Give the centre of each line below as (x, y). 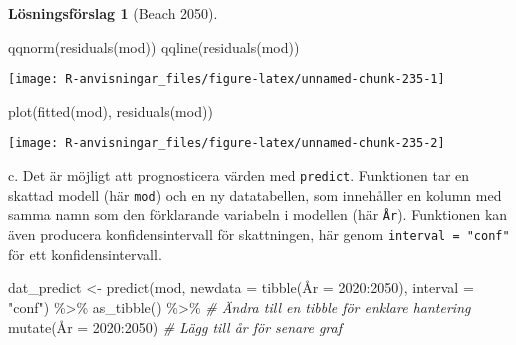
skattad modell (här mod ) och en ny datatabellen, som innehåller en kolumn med (255, 194)
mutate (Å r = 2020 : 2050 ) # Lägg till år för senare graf (175, 326)
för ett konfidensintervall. (85, 253)
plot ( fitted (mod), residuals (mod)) (110, 110)
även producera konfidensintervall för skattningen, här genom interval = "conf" (259, 234)
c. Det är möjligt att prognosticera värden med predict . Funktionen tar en (239, 175)
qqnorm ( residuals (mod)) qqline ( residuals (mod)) (154, 46)
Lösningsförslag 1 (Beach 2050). (113, 13)
